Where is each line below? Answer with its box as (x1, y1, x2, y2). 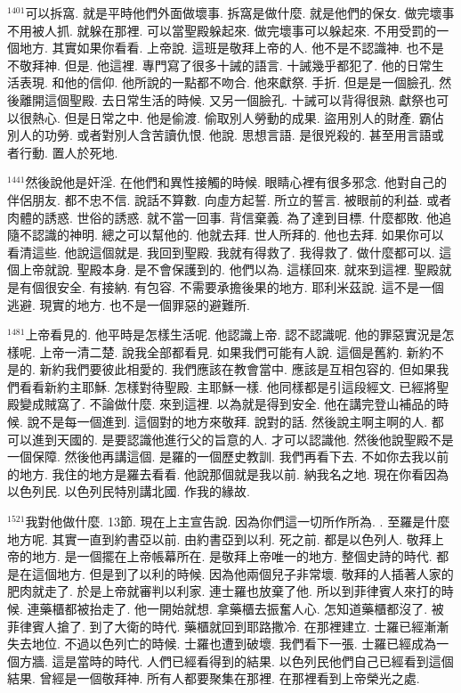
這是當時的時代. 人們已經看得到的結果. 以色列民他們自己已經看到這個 (52, 651, 454, 670)
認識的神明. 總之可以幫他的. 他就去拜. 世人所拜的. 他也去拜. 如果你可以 (31, 225, 444, 244)
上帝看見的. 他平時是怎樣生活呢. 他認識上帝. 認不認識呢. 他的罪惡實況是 (25, 325, 442, 344)
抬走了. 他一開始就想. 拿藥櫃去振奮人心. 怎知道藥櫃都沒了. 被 (89, 599, 444, 617)
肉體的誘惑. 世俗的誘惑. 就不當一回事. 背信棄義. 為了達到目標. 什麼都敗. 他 (7, 208, 440, 226)
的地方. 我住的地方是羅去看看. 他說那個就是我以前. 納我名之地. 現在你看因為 (7, 464, 449, 483)
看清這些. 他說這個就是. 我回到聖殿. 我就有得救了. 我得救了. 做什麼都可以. (7, 242, 435, 261)
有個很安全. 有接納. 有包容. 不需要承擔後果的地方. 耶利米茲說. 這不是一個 (19, 277, 444, 296)
